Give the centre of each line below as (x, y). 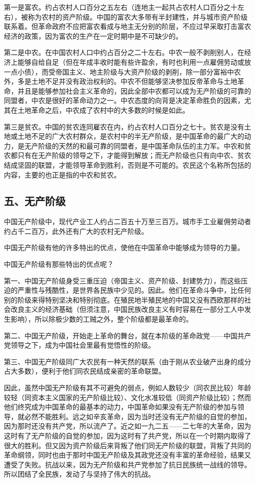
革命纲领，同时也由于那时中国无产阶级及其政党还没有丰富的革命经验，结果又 (127, 455)
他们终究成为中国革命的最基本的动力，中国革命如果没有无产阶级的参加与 (121, 407)
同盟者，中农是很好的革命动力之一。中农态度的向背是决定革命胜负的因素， (124, 100)
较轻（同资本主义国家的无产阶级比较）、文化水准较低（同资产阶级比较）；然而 (127, 397)
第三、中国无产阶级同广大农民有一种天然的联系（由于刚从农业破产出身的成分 (127, 361)
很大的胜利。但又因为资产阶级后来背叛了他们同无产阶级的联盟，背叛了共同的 (127, 445)
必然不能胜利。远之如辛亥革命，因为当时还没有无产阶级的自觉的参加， (138, 416)
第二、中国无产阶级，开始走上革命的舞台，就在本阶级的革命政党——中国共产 (127, 335)
